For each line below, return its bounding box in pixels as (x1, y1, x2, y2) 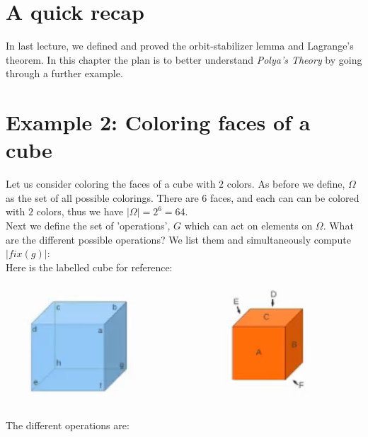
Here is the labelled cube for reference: (6, 259, 173, 274)
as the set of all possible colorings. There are (6, 190, 199, 205)
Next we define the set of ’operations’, (6, 218, 171, 232)
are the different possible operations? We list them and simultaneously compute (6, 232, 351, 246)
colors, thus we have (36, 204, 124, 219)
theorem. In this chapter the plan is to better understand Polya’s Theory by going (6, 52, 362, 67)
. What (323, 218, 354, 232)
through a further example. (6, 66, 123, 81)
